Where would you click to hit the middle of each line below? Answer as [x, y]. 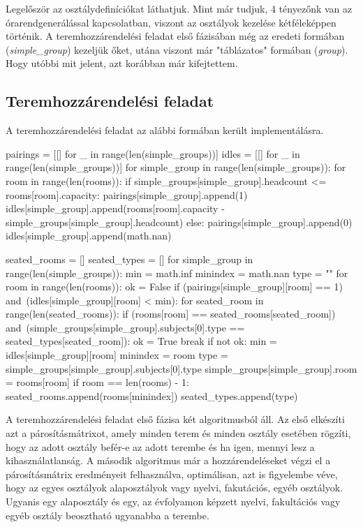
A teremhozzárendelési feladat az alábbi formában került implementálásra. [165, 130]
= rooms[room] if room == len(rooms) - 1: [97, 382]
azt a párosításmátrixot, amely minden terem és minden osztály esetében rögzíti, [178, 433]
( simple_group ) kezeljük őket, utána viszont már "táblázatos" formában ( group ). [177, 49]
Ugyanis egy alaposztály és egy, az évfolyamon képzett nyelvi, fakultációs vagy [173, 502]
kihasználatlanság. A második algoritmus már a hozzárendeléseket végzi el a [168, 460]
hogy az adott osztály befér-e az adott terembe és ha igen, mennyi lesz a [160, 446]
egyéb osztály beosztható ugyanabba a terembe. [108, 515]
